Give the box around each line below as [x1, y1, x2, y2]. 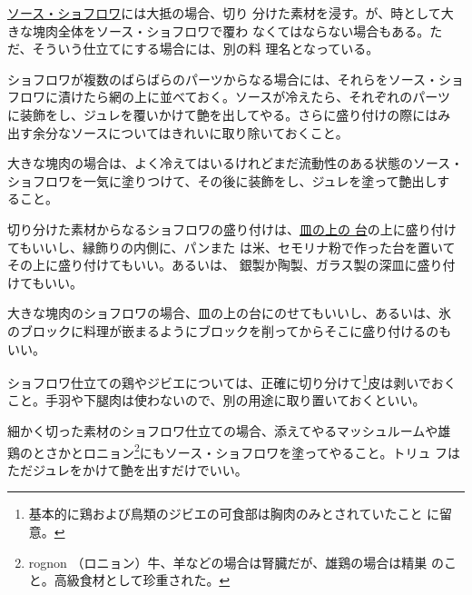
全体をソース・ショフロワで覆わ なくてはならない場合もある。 [57, 21, 430, 40]
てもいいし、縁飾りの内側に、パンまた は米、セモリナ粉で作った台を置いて [7, 237, 456, 256]
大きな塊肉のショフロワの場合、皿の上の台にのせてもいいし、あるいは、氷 [7, 303, 452, 322]
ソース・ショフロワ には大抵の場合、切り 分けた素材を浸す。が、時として [7, 4, 441, 22]
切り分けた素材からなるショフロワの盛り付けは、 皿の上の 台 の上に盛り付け [7, 219, 457, 238]
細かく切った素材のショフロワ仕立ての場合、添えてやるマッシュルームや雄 [7, 421, 451, 440]
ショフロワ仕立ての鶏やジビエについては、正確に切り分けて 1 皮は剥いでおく [7, 371, 457, 392]
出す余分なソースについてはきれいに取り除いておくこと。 [7, 123, 349, 142]
